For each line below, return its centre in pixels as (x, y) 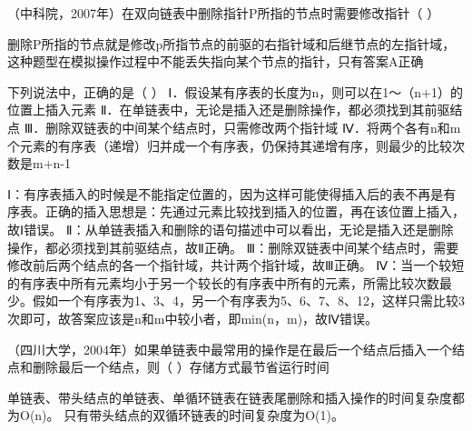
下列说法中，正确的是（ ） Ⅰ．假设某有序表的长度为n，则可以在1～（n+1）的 (235, 91)
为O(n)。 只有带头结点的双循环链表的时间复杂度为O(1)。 (176, 415)
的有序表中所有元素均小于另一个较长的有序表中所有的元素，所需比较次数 (223, 282)
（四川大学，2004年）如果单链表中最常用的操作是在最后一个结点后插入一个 (230, 349)
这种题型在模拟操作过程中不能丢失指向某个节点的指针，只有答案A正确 (216, 61)
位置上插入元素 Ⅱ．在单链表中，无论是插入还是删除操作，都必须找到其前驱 (229, 110)
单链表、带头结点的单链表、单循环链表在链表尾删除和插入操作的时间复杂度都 (236, 397)
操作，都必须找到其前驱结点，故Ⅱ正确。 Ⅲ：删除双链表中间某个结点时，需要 (233, 247)
